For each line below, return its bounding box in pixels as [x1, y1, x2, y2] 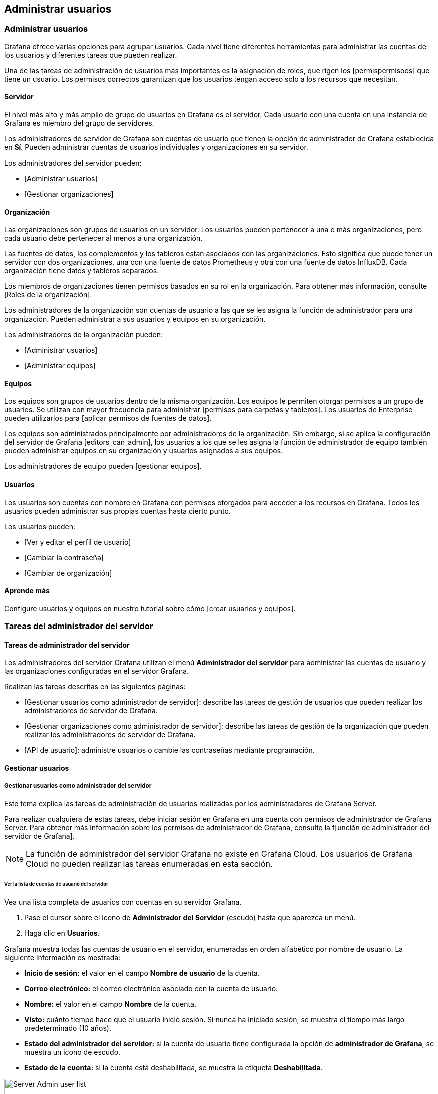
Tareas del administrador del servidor [4, 621, 153, 632]
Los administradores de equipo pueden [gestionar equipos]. [4, 462, 202, 471]
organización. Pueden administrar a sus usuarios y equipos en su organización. [4, 315, 266, 324]
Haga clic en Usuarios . [24, 928, 100, 937]
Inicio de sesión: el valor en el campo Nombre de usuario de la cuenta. [24, 968, 260, 977]
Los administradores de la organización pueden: [4, 330, 163, 339]
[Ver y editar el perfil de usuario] [24, 537, 131, 546]
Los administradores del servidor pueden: [4, 159, 142, 168]
